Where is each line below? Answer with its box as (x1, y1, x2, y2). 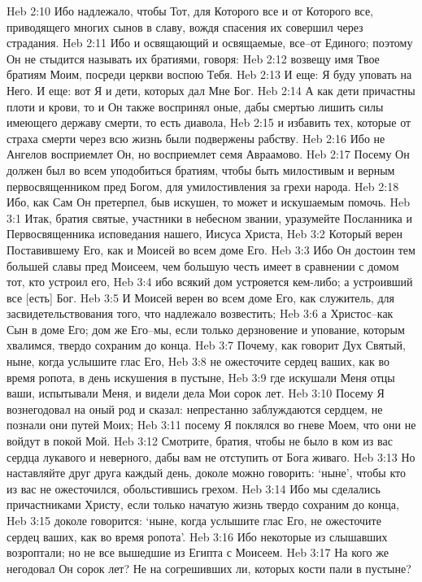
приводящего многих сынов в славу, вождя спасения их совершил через (7, 18, 363, 35)
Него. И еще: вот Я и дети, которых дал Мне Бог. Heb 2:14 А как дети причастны (7, 81, 415, 98)
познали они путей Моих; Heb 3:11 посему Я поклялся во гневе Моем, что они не (7, 416, 416, 433)
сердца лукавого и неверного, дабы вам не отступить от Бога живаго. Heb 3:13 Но (7, 448, 415, 465)
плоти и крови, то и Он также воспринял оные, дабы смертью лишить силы (7, 98, 384, 115)
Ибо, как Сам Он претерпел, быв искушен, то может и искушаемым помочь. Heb (7, 193, 411, 211)
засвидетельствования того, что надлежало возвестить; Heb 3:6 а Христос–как (7, 305, 394, 322)
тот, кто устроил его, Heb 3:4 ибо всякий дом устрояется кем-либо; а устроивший (7, 273, 413, 290)
